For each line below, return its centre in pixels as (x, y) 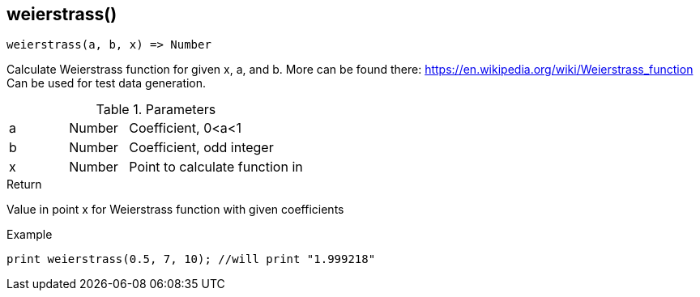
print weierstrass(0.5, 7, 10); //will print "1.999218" (191, 259)
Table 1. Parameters (156, 110)
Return (24, 185)
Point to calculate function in (216, 167)
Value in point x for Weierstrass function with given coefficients (175, 210)
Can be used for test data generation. (107, 83)
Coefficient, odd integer (201, 148)
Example (30, 235)
